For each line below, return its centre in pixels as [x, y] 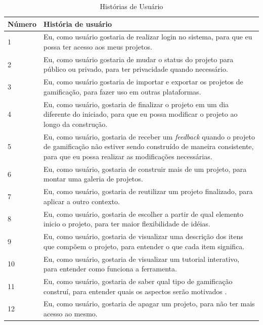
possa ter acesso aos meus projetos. [98, 47]
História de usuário [78, 24]
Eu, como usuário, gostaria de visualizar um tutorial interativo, [142, 259]
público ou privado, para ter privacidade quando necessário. [136, 69]
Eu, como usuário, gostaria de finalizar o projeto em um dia [136, 104]
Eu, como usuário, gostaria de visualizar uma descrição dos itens [143, 236]
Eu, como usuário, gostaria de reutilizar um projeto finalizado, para [148, 191]
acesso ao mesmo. [71, 314]
